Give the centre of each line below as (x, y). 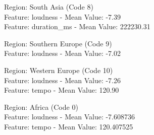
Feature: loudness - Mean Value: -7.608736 (69, 117)
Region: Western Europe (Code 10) (59, 70)
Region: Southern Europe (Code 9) (58, 43)
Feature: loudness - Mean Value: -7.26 (62, 80)
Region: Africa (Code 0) (41, 107)
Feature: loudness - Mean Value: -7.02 (62, 53)
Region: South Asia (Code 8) (49, 7)
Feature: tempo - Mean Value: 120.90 (62, 90)
